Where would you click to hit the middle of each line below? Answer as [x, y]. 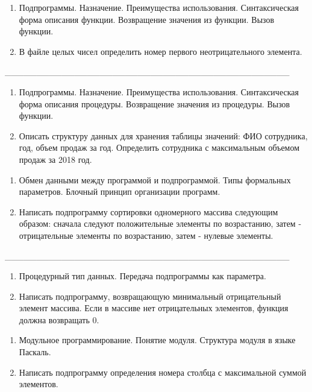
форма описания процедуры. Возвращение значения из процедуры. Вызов [154, 103]
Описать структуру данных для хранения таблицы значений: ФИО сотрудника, [163, 135]
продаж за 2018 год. [55, 159]
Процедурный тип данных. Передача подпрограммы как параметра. [142, 276]
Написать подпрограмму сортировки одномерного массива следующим [148, 211]
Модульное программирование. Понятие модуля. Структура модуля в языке [157, 340]
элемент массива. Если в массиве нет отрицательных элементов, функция [154, 308]
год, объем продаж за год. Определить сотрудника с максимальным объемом [159, 147]
